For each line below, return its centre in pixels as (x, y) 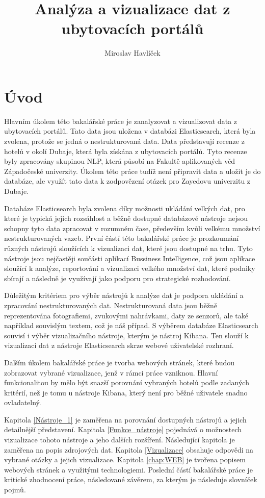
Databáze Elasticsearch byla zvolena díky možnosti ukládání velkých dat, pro (125, 208)
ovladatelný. (23, 402)
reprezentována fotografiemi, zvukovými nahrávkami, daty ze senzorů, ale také (126, 315)
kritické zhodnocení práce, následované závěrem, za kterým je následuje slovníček (131, 479)
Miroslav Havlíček (132, 53)
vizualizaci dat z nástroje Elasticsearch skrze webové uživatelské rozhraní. (119, 345)
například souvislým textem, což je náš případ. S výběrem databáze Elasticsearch (131, 325)
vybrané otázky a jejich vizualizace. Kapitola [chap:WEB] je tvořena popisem (125, 459)
